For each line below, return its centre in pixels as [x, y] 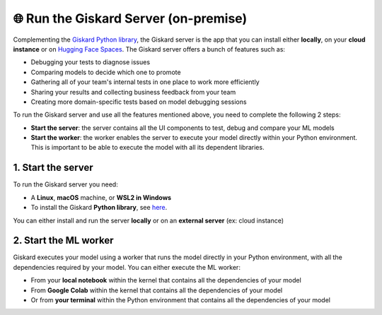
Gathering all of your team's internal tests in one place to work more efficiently [145, 82]
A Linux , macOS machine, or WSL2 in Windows [101, 197]
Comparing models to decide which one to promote [106, 72]
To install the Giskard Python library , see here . [99, 208]
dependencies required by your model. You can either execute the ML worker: [127, 267]
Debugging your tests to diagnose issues [91, 62]
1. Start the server [53, 168]
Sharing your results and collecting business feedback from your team [133, 92]
